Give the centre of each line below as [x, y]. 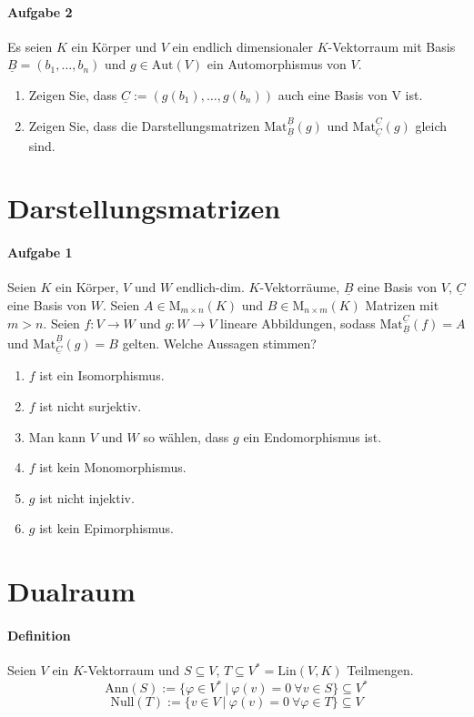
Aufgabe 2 [40, 11]
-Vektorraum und [131, 670]
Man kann [57, 436]
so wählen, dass [186, 436]
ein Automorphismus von [277, 64]
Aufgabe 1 [40, 252]
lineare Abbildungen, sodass [298, 323]
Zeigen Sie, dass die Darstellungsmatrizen [144, 125]
